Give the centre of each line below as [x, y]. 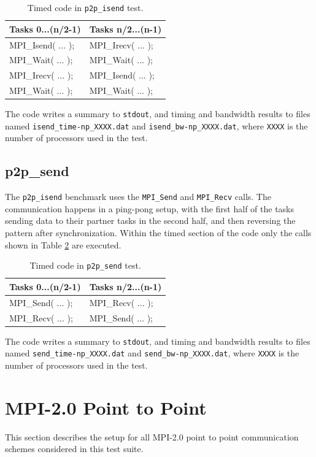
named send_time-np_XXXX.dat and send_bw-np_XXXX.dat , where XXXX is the [152, 353]
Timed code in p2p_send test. [85, 265]
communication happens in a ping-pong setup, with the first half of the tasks [150, 208]
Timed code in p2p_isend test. [85, 7]
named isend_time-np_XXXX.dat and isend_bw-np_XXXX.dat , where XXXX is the [156, 125]
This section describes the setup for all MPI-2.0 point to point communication [152, 436]
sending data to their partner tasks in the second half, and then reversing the [150, 221]
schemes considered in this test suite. [74, 449]
